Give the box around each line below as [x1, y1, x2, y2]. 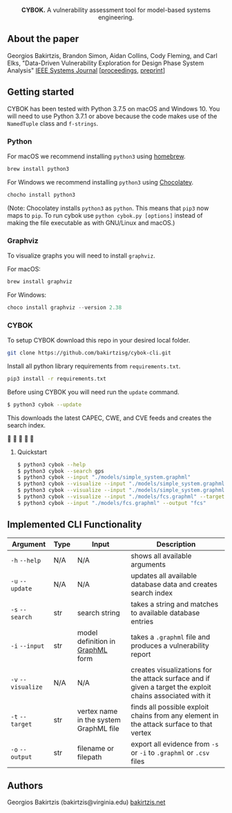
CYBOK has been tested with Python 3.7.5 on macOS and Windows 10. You [7, 104, 220, 113]
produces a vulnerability [130, 640, 209, 650]
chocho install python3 [7, 191, 76, 198]
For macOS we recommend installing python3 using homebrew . [7, 152, 186, 160]
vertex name [77, 706, 118, 716]
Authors [7, 780, 43, 792]
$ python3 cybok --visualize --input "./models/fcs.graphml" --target [17, 493, 225, 500]
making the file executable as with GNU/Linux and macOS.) [7, 218, 175, 227]
